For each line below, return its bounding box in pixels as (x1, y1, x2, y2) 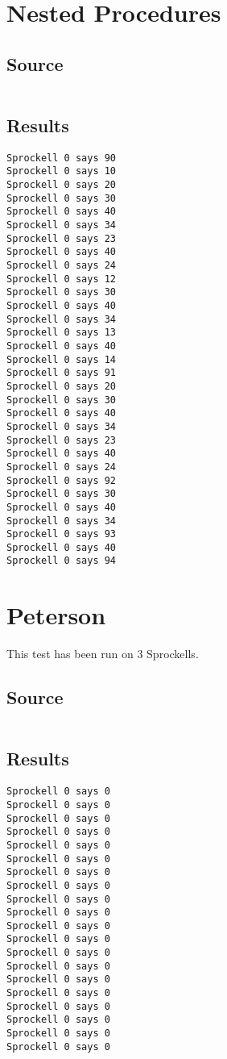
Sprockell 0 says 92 (6, 474, 117, 486)
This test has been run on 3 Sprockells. (6, 645, 199, 662)
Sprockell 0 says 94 (6, 555, 117, 567)
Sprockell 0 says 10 (6, 165, 117, 177)
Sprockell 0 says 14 (6, 353, 117, 365)
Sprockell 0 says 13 (6, 327, 117, 339)
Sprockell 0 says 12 (6, 273, 117, 285)
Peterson (6, 598, 106, 632)
